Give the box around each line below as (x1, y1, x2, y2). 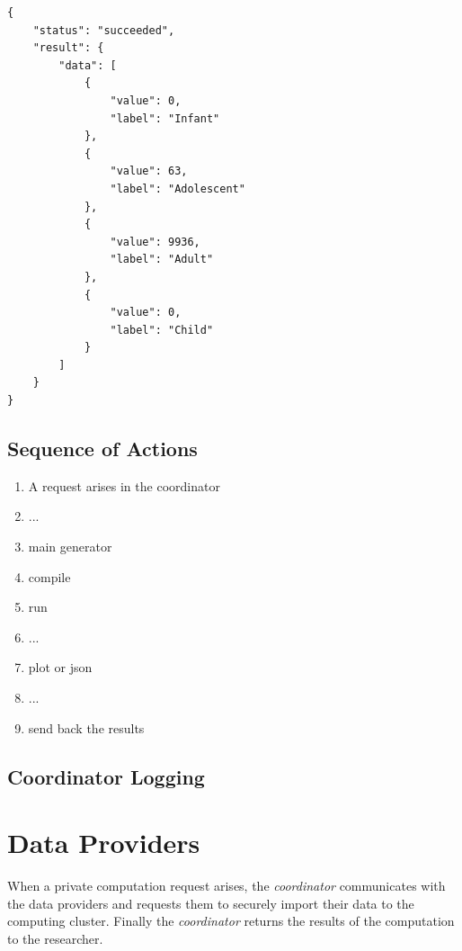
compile (28, 567, 71, 586)
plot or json (28, 658, 93, 677)
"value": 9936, (110, 235, 200, 248)
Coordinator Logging (7, 762, 205, 790)
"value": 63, (110, 165, 188, 178)
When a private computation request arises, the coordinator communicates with (7, 876, 446, 895)
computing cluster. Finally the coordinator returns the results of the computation (7, 911, 455, 930)
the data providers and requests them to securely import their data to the (7, 893, 414, 912)
